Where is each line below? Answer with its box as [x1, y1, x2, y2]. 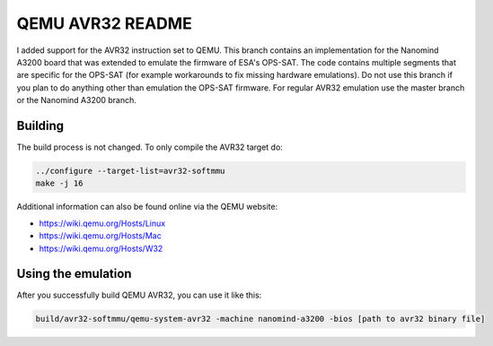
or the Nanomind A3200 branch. [16, 95, 136, 106]
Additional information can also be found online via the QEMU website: [16, 202, 278, 212]
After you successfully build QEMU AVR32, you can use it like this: [16, 290, 262, 300]
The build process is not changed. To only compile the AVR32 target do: [16, 142, 283, 152]
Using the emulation [16, 266, 132, 281]
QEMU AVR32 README [16, 13, 192, 33]
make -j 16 [35, 178, 84, 188]
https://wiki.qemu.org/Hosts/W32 [39, 243, 163, 254]
